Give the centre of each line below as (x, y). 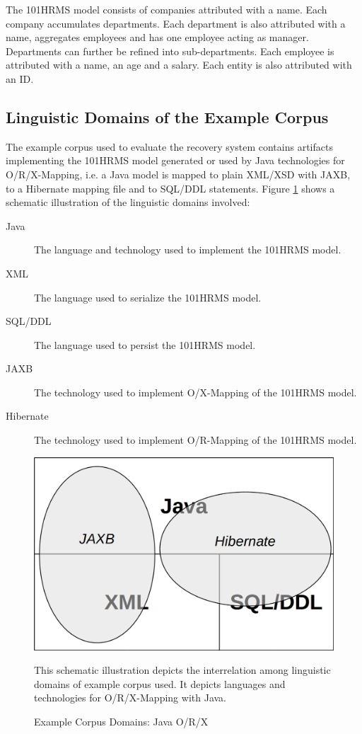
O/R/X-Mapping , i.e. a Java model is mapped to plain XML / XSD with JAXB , (178, 174)
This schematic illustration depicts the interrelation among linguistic (182, 670)
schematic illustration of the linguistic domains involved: (128, 202)
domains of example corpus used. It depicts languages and (160, 683)
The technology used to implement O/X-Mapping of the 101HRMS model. (195, 392)
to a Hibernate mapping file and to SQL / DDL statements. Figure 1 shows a (170, 188)
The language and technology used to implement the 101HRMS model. (188, 250)
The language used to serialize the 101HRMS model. (148, 297)
